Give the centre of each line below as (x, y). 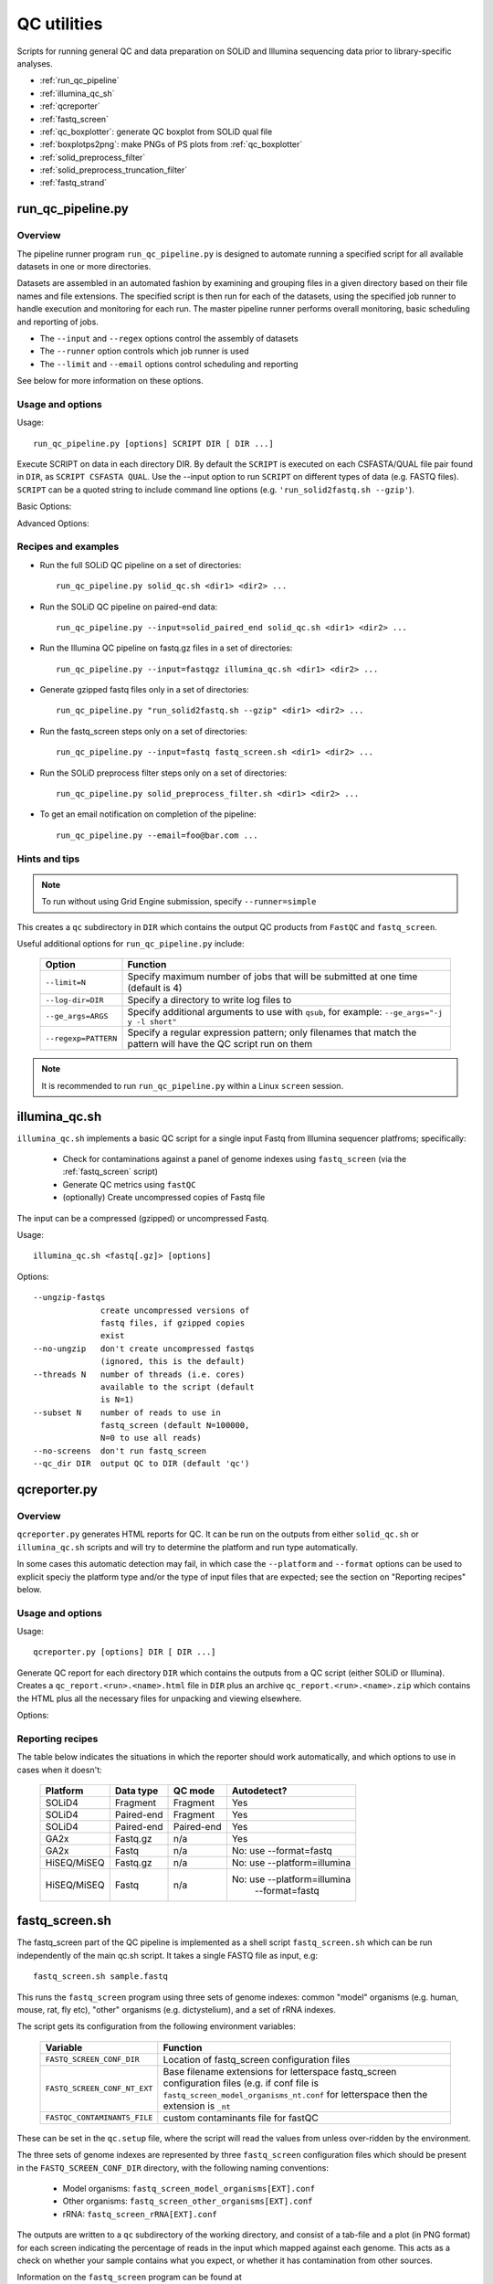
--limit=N (66, 982)
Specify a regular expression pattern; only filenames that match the (272, 1032)
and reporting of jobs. (58, 322)
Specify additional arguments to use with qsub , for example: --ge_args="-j (285, 1012)
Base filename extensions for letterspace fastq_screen (280, 2071)
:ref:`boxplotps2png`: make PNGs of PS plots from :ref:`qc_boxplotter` (171, 144)
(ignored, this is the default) (173, 1362)
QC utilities (60, 24)
